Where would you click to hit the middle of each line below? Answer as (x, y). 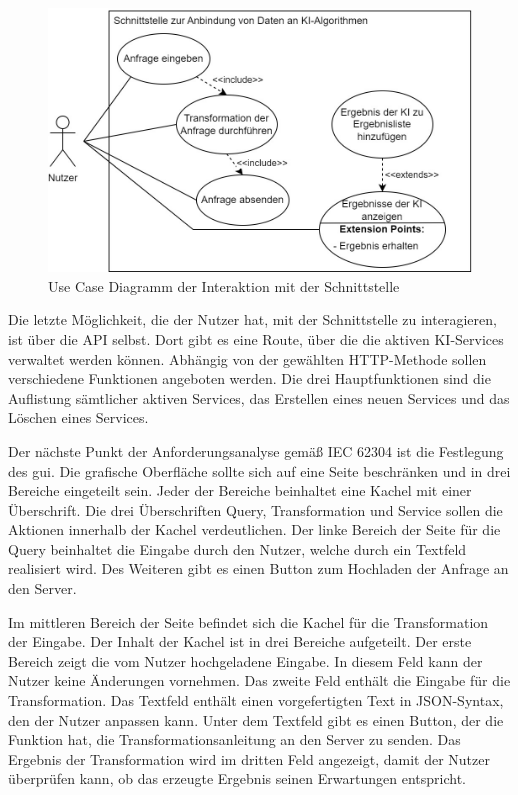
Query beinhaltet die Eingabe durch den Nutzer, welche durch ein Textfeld (237, 548)
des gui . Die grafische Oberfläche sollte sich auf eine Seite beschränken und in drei (259, 470)
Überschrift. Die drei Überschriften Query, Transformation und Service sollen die (255, 509)
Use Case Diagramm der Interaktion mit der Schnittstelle (224, 285)
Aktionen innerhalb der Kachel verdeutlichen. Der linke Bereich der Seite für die (254, 529)
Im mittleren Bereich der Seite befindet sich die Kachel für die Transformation (248, 621)
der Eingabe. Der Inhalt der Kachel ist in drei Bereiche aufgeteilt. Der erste (240, 641)
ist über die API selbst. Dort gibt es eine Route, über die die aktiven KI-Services (256, 338)
